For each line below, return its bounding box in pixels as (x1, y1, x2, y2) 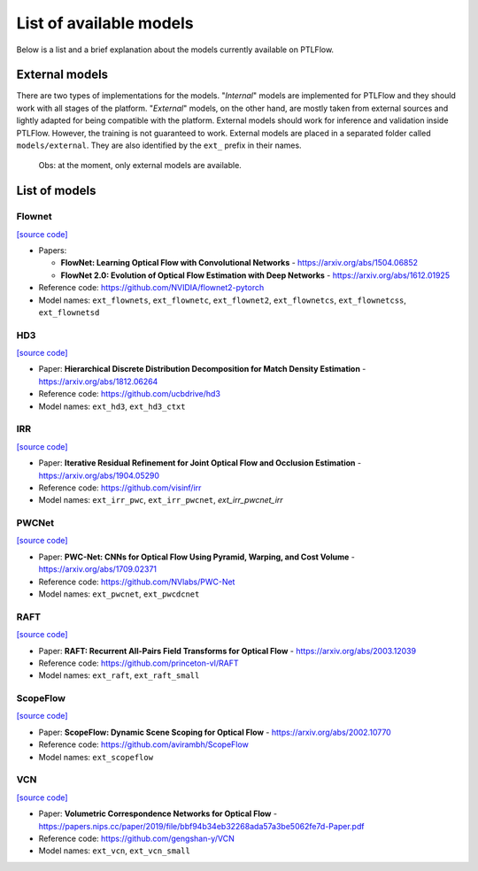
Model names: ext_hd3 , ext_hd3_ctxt (38, 401, 186, 412)
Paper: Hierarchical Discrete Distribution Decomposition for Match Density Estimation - (38, 364, 366, 374)
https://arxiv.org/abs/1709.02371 (38, 564, 157, 574)
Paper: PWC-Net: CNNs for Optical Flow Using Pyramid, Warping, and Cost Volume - (38, 551, 356, 562)
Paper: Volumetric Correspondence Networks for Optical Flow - (38, 808, 278, 819)
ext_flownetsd (38, 307, 100, 318)
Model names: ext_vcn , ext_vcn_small (38, 845, 190, 856)
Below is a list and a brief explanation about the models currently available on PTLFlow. (16, 44, 335, 55)
